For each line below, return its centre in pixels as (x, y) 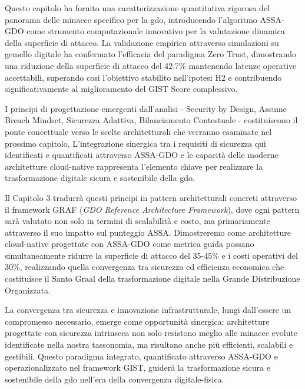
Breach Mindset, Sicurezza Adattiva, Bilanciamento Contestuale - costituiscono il (151, 120)
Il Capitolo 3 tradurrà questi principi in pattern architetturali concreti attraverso (151, 197)
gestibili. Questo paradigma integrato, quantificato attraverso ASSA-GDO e (141, 356)
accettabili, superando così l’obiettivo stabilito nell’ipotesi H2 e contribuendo (143, 77)
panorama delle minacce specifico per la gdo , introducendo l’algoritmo (131, 19)
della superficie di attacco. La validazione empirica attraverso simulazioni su (142, 42)
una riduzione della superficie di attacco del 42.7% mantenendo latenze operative (151, 65)
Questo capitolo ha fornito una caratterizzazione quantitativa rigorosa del (137, 8)
